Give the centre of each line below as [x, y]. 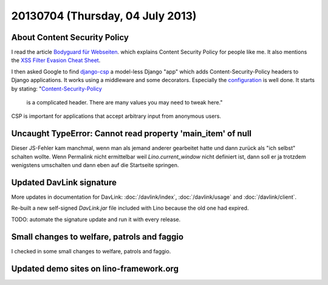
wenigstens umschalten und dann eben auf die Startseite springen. [95, 165]
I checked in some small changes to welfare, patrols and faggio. [91, 251]
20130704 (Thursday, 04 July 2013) [104, 16]
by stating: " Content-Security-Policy [57, 89]
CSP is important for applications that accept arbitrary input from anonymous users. [116, 116]
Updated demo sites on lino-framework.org [95, 268]
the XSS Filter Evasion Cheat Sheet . [56, 60]
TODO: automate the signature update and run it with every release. [96, 219]
